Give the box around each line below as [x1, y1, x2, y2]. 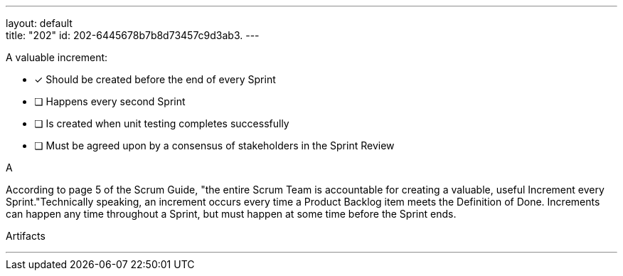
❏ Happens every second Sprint [34, 95, 186, 107]
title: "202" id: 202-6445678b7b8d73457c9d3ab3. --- [6, 29, 260, 41]
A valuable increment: [6, 51, 108, 63]
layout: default [6, 17, 73, 29]
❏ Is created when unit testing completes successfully [34, 117, 289, 129]
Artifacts [6, 230, 46, 242]
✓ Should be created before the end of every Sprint [34, 73, 276, 85]
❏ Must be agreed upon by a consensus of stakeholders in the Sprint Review [34, 139, 395, 152]
